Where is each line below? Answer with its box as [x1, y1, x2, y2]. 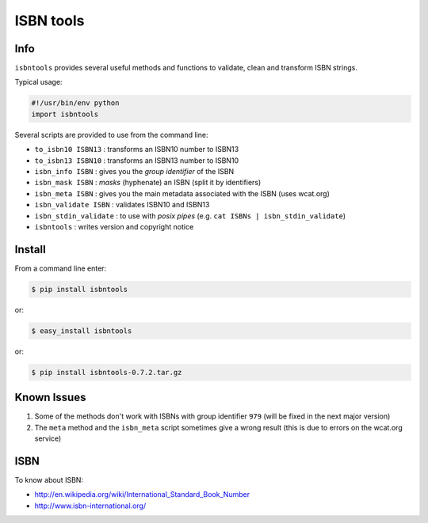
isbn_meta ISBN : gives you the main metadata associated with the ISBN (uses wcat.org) [34, 188, 331, 198]
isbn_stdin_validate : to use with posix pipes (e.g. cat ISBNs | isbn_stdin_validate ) [34, 210, 346, 221]
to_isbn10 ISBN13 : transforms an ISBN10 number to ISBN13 [34, 145, 239, 154]
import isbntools [31, 109, 99, 119]
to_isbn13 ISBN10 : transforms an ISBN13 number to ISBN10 [34, 155, 239, 165]
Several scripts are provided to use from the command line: [14, 130, 208, 139]
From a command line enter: [14, 263, 107, 273]
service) [34, 434, 62, 443]
